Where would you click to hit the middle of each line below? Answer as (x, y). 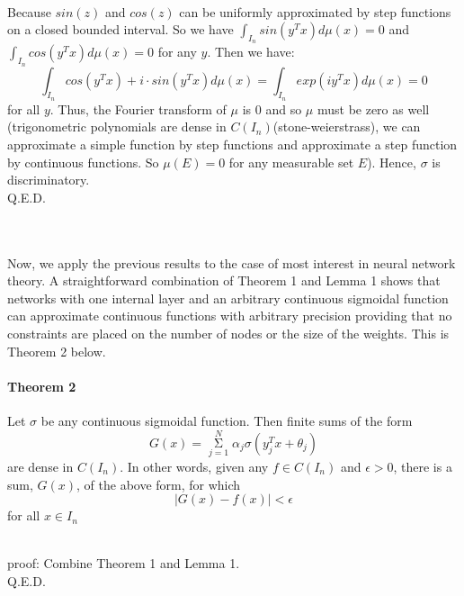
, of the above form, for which (159, 484)
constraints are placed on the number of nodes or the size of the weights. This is (228, 333)
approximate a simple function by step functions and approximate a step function (232, 144)
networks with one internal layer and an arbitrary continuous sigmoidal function (228, 298)
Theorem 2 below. (57, 351)
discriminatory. (49, 180)
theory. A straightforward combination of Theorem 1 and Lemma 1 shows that (224, 280)
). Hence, (392, 162)
